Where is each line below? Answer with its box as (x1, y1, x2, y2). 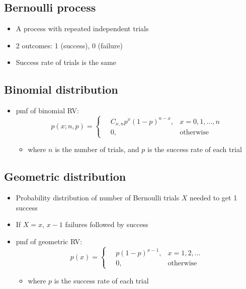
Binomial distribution (4, 82, 118, 97)
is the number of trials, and (55, 144, 139, 155)
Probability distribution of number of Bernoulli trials (16, 192, 180, 203)
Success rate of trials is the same (16, 57, 116, 67)
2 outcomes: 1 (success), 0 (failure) (16, 40, 123, 50)
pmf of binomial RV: (16, 105, 79, 116)
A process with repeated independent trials (16, 23, 149, 34)
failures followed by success (65, 219, 148, 230)
